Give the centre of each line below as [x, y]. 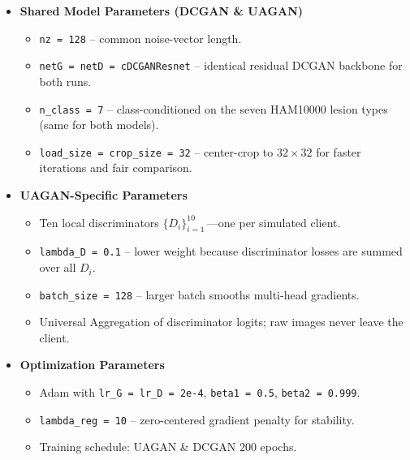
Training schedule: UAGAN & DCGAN [138, 447]
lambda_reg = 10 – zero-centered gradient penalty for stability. [197, 419]
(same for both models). [99, 125]
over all [58, 267]
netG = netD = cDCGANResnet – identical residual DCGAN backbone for [221, 65]
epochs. [278, 447]
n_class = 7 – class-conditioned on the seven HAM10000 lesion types [214, 108]
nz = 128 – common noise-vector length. [140, 38]
